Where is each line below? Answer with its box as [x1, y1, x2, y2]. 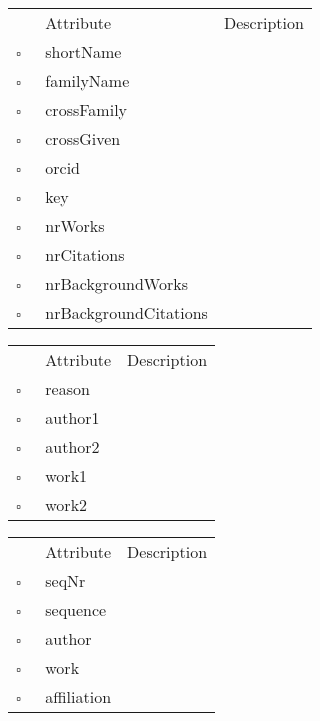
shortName [45, 40, 122, 63]
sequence [45, 598, 107, 621]
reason [45, 377, 90, 400]
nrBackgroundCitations [45, 301, 208, 324]
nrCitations [45, 243, 125, 266]
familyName [45, 69, 130, 92]
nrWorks [45, 214, 105, 237]
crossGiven [45, 127, 121, 150]
